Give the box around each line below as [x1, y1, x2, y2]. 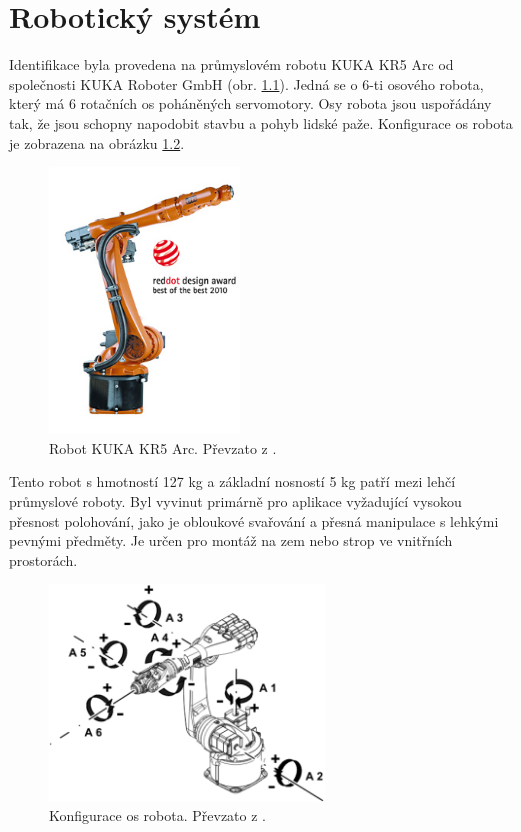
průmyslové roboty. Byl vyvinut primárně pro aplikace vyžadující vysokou [9, 490, 462, 511]
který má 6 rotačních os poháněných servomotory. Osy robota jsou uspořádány [9, 93, 492, 114]
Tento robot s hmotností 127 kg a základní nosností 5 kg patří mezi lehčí [9, 471, 456, 492]
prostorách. [9, 549, 78, 570]
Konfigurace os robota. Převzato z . [49, 805, 267, 826]
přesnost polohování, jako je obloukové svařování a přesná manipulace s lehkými [9, 510, 499, 531]
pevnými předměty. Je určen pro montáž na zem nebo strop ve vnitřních [9, 530, 453, 551]
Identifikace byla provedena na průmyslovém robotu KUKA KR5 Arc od [9, 54, 454, 75]
